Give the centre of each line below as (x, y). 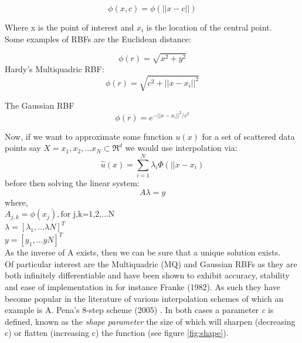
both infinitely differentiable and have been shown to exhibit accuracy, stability (147, 275)
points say (23, 148)
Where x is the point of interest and (69, 27)
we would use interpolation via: (181, 148)
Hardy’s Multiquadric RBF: (55, 69)
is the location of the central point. (209, 27)
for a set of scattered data (248, 136)
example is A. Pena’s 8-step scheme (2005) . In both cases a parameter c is (139, 310)
